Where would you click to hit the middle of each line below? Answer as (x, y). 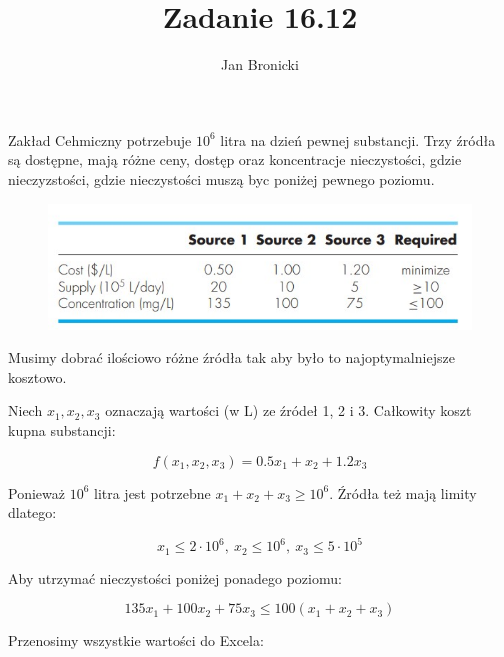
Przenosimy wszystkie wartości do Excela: (136, 640)
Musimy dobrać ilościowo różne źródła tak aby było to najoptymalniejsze (231, 357)
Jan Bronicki (260, 64)
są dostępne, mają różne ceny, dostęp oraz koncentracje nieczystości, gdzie (235, 159)
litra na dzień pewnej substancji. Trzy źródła (358, 139)
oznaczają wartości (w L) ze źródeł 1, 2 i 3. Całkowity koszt (288, 410)
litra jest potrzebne (152, 492)
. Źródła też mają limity (403, 492)
